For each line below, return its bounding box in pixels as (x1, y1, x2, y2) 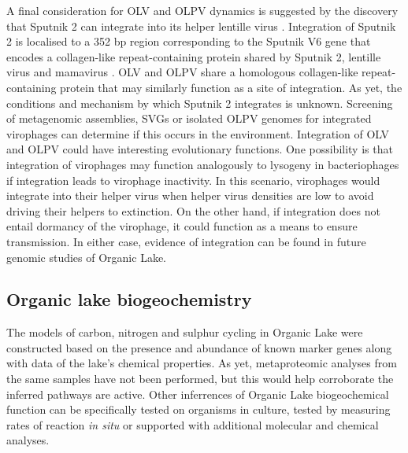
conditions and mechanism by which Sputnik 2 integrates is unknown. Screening (6, 94, 393, 111)
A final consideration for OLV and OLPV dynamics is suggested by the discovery (6, 2, 399, 18)
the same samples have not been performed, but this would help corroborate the (6, 370, 394, 387)
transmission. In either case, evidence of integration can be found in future (6, 233, 366, 249)
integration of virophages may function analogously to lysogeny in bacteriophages (6, 156, 399, 172)
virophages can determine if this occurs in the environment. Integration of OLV (6, 125, 389, 142)
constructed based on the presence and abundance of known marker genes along (6, 339, 392, 355)
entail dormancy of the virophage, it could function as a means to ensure (6, 218, 358, 234)
